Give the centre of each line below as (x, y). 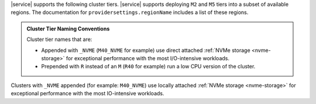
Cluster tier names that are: (59, 39)
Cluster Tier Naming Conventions (68, 29)
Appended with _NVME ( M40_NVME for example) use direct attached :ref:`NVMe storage (146, 50)
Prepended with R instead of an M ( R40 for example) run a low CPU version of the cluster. (148, 67)
